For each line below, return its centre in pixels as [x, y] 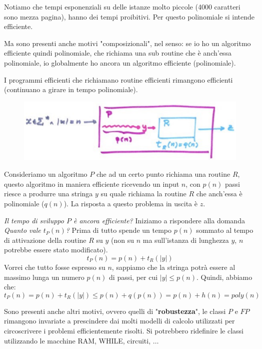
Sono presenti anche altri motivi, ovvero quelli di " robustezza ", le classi [115, 311]
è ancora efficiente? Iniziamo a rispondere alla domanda [159, 220]
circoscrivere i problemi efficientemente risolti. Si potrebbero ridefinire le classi [124, 330]
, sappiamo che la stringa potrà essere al [173, 267]
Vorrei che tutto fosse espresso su [55, 267]
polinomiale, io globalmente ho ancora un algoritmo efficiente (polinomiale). [120, 62]
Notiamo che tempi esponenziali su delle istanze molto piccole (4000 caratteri [122, 7]
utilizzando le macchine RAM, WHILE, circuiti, [77, 340]
